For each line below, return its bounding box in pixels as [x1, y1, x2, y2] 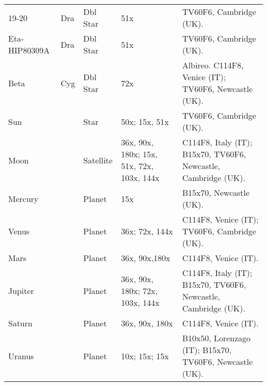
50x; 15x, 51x [121, 115, 169, 127]
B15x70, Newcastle [182, 187, 250, 198]
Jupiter [8, 284, 34, 297]
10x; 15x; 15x [121, 350, 169, 362]
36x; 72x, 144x [121, 225, 173, 237]
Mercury [8, 192, 39, 205]
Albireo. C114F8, [182, 59, 244, 71]
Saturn [8, 317, 33, 329]
